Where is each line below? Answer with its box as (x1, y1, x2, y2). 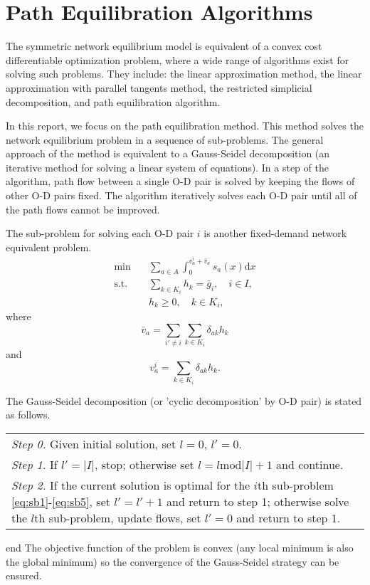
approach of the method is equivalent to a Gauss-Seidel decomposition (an (6, 146, 330, 161)
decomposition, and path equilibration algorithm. (6, 94, 221, 109)
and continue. (276, 456, 344, 473)
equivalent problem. (6, 239, 92, 254)
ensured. (6, 568, 42, 583)
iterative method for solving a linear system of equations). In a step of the (6, 159, 329, 174)
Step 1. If (11, 456, 58, 473)
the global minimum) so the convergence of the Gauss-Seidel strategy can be (6, 554, 339, 569)
